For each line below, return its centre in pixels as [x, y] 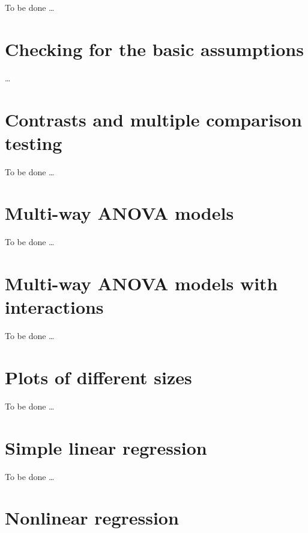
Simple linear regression [106, 447]
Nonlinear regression [92, 518]
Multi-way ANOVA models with [141, 283]
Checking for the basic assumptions [154, 48]
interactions [54, 307]
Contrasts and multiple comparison [153, 119]
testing [34, 142]
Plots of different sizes [98, 377]
